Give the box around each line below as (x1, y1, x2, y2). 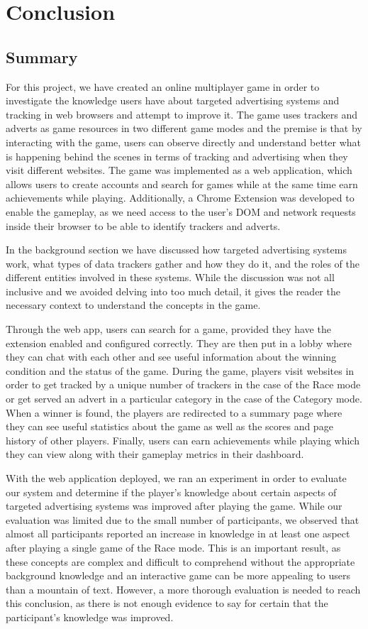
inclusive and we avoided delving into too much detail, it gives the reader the (6, 283, 340, 298)
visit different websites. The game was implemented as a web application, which (6, 163, 352, 177)
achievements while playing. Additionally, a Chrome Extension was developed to (6, 190, 355, 205)
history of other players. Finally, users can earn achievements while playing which (6, 432, 359, 447)
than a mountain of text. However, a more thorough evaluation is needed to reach (6, 581, 361, 596)
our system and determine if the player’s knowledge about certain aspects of (6, 484, 337, 499)
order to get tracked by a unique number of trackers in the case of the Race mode (6, 377, 361, 392)
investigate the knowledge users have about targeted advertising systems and (6, 93, 340, 108)
